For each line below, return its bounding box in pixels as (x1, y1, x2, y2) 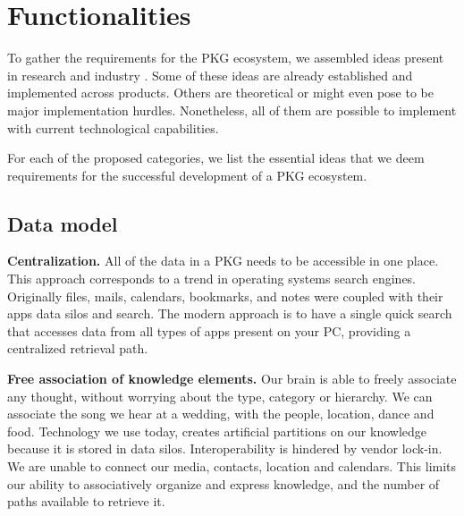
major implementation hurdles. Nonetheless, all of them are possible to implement (7, 100, 457, 119)
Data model (7, 209, 118, 237)
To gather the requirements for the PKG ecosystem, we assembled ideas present (7, 48, 444, 67)
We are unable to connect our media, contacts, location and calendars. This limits (7, 457, 457, 476)
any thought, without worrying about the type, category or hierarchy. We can (7, 386, 433, 405)
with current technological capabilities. (7, 118, 219, 137)
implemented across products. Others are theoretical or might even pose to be (7, 83, 434, 102)
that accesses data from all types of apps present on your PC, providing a (7, 321, 411, 340)
